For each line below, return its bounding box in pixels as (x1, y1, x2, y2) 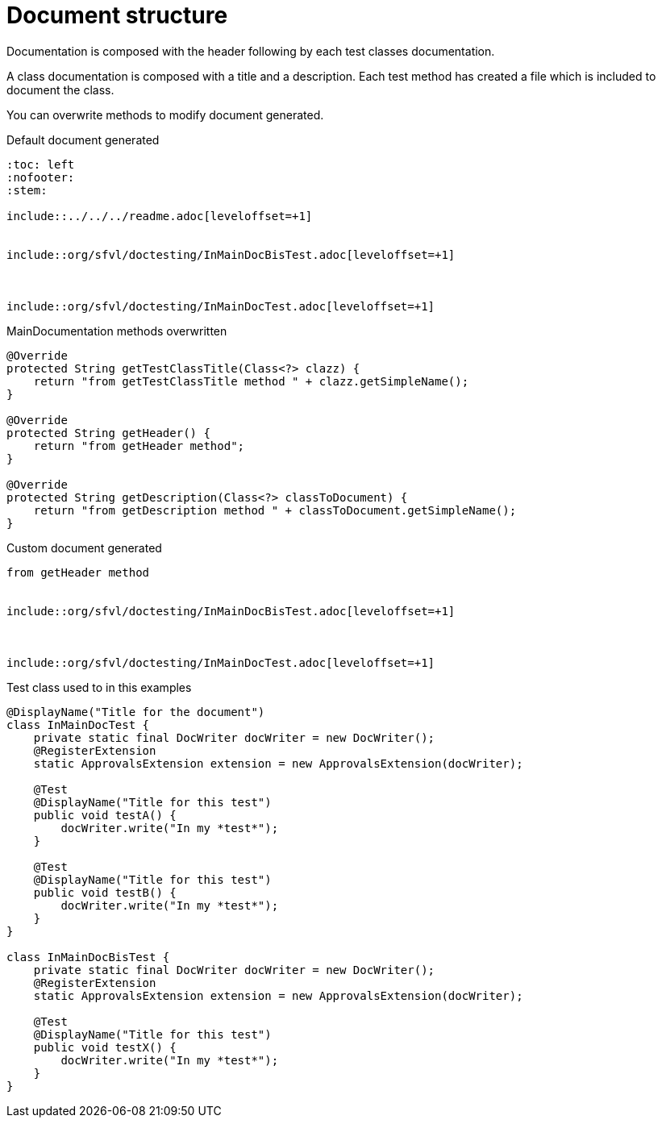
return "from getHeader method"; (33, 439, 245, 452)
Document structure (6, 2, 228, 29)
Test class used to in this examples (6, 680, 192, 694)
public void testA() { (33, 808, 177, 822)
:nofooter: (6, 170, 75, 184)
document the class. (6, 82, 114, 97)
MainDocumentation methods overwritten (6, 323, 227, 338)
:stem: (6, 183, 48, 197)
